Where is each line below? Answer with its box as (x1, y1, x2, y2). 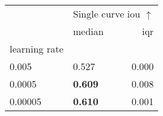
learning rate (10, 42, 63, 56)
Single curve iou (73, 7, 141, 21)
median (73, 24, 104, 38)
